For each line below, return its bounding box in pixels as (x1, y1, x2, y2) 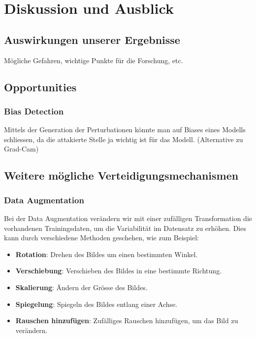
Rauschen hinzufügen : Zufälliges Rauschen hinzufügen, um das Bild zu (15, 315, 238, 326)
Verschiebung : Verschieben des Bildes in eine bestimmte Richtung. (15, 265, 222, 276)
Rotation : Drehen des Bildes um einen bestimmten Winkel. (15, 249, 198, 259)
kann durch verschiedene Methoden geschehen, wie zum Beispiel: (4, 232, 199, 243)
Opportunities (4, 79, 77, 94)
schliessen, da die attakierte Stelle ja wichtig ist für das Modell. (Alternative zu (4, 134, 243, 144)
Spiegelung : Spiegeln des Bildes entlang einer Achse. (15, 299, 178, 309)
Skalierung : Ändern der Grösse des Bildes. (15, 282, 148, 292)
